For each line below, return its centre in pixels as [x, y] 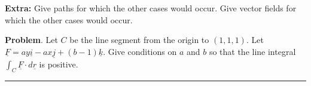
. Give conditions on [140, 51]
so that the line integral [252, 51]
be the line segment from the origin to [139, 40]
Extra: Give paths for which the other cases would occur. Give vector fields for [151, 8]
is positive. [59, 64]
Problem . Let [31, 40]
